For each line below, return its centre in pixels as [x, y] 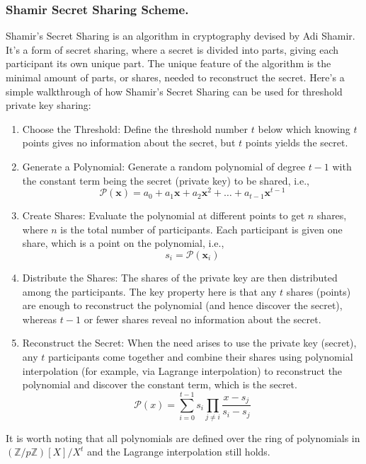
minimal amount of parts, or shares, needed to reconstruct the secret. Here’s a [175, 77]
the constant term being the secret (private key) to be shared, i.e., [166, 180]
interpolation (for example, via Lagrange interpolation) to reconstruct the [182, 370]
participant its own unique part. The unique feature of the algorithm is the [168, 63]
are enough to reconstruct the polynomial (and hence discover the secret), [182, 305]
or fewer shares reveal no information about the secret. [202, 319]
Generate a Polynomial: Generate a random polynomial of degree [164, 166]
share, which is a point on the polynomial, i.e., [123, 243]
